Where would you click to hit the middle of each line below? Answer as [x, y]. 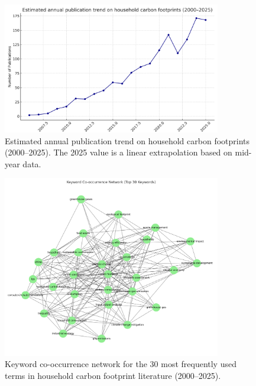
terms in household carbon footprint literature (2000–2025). [113, 375]
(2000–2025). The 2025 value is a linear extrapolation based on [119, 152]
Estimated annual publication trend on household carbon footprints [127, 140]
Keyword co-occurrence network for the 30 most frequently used [121, 364]
